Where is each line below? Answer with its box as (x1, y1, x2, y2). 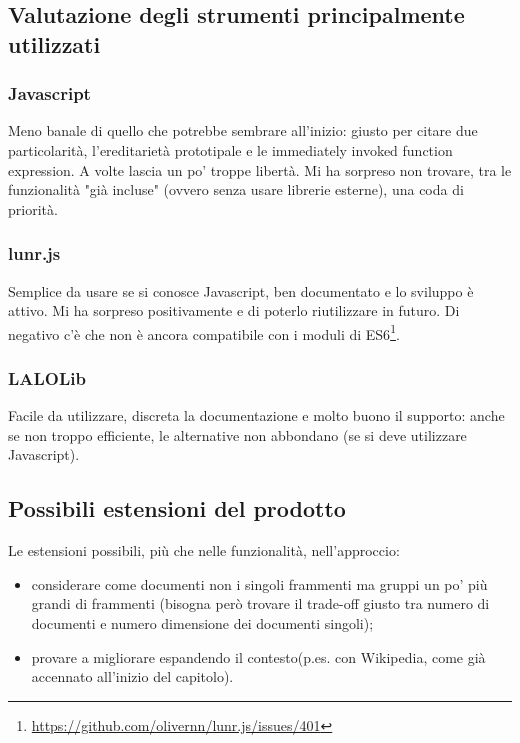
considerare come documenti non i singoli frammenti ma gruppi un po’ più (31, 573, 488, 594)
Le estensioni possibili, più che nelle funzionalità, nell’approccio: (8, 540, 400, 561)
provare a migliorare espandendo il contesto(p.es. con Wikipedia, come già (31, 646, 486, 667)
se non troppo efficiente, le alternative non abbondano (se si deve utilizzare (8, 424, 467, 445)
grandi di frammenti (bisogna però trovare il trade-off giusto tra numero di (31, 593, 490, 614)
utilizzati (8, 28, 101, 59)
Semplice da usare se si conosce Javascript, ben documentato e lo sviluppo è (8, 280, 474, 301)
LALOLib (8, 365, 86, 390)
